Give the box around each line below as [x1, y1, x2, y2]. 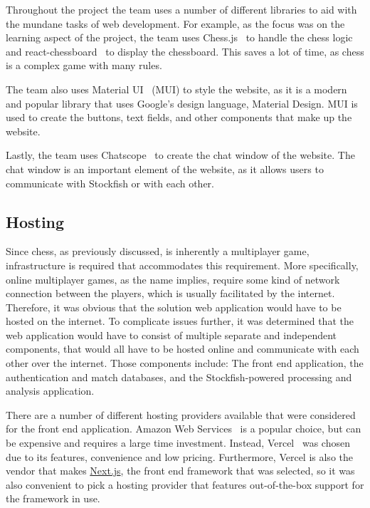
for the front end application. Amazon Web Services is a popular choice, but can [6, 421, 361, 436]
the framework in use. [6, 491, 100, 506]
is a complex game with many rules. [6, 58, 162, 73]
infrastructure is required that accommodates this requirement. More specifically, [6, 257, 359, 272]
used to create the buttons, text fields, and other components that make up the [6, 110, 352, 125]
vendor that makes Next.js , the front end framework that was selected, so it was [6, 463, 355, 478]
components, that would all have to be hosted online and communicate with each [6, 341, 359, 356]
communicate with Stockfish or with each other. [6, 175, 214, 190]
